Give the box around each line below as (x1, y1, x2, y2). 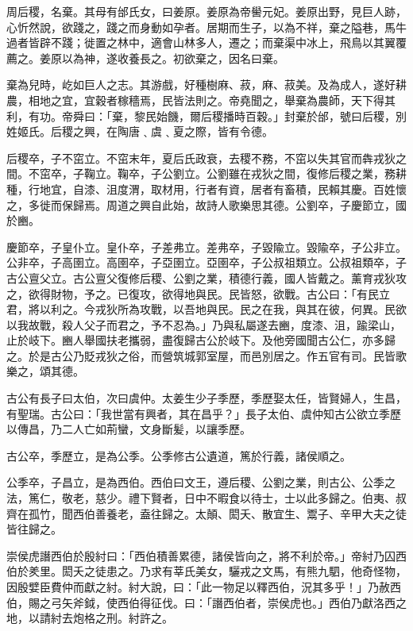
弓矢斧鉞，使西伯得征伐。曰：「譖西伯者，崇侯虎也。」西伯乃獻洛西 (50, 594, 396, 610)
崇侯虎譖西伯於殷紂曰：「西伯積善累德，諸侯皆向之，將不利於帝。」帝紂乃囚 (6, 547, 396, 564)
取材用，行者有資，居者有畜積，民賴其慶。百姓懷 (150, 180, 407, 197)
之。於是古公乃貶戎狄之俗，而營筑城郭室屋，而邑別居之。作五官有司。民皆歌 (6, 347, 407, 364)
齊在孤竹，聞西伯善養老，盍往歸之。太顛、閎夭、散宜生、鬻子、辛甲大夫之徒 (6, 505, 407, 521)
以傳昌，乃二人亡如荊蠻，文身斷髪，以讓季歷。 (6, 421, 251, 437)
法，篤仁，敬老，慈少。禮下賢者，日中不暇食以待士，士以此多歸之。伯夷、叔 (6, 490, 407, 506)
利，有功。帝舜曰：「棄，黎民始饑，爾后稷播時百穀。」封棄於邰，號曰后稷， (6, 107, 396, 124)
